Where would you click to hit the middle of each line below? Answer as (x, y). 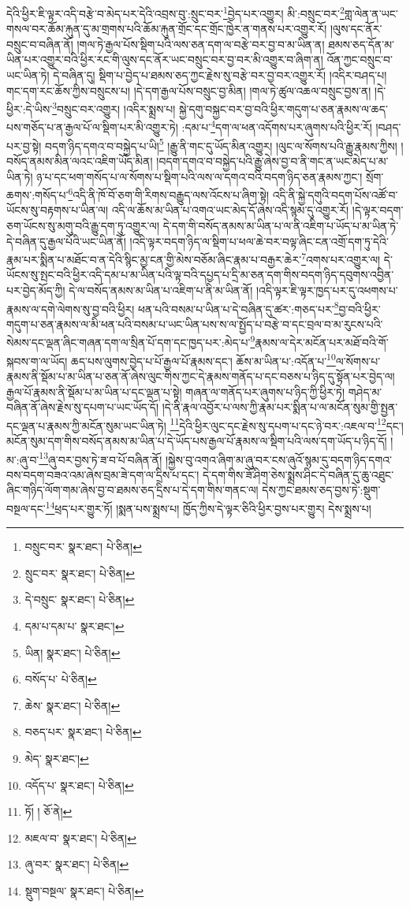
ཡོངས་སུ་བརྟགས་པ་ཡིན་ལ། (58, 210)
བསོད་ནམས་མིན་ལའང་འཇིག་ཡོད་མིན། (80, 160)
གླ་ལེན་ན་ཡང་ (371, 13)
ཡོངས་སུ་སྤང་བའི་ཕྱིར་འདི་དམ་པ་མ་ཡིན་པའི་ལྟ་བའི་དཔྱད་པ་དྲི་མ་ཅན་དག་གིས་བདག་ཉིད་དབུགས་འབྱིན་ (200, 275)
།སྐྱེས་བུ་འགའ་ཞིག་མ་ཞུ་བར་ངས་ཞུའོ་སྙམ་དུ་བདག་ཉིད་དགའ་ (279, 459)
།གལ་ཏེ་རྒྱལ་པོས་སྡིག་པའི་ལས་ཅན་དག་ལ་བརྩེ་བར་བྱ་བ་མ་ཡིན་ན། (201, 44)
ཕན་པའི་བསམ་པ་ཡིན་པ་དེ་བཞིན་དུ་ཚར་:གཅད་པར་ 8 (239, 307)
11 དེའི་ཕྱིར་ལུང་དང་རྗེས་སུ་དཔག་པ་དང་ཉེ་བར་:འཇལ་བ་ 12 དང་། (287, 424)
